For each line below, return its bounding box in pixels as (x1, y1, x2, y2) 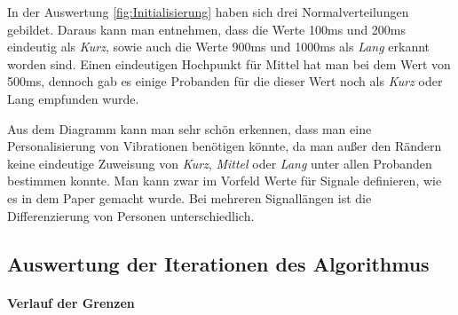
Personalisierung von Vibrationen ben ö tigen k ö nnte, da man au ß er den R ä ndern (7, 137, 442, 155)
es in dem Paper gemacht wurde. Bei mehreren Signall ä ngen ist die (7, 188, 372, 207)
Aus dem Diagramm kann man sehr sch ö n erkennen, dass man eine (7, 119, 372, 138)
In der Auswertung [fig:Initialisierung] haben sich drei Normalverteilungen (7, 3, 409, 20)
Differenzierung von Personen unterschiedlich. (7, 206, 255, 224)
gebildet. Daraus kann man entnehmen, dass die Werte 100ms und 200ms (7, 20, 407, 38)
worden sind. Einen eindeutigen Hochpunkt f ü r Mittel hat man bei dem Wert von (7, 54, 451, 73)
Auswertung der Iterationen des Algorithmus (7, 249, 430, 277)
